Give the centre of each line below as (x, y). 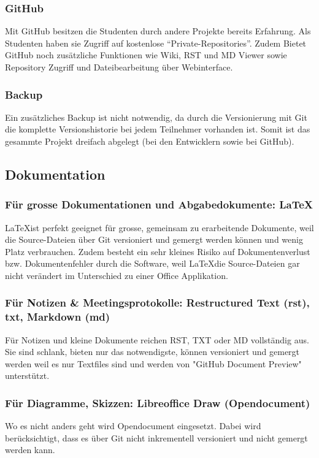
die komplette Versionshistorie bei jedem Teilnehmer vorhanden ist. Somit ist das (158, 129)
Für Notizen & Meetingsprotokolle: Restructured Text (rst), (157, 303)
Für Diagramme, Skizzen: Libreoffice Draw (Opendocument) (158, 403)
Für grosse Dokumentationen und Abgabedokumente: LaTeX (159, 204)
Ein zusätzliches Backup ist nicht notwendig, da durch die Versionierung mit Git (156, 117)
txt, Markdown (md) (58, 317)
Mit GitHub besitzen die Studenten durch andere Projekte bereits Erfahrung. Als (158, 31)
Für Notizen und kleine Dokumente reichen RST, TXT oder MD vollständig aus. (157, 339)
